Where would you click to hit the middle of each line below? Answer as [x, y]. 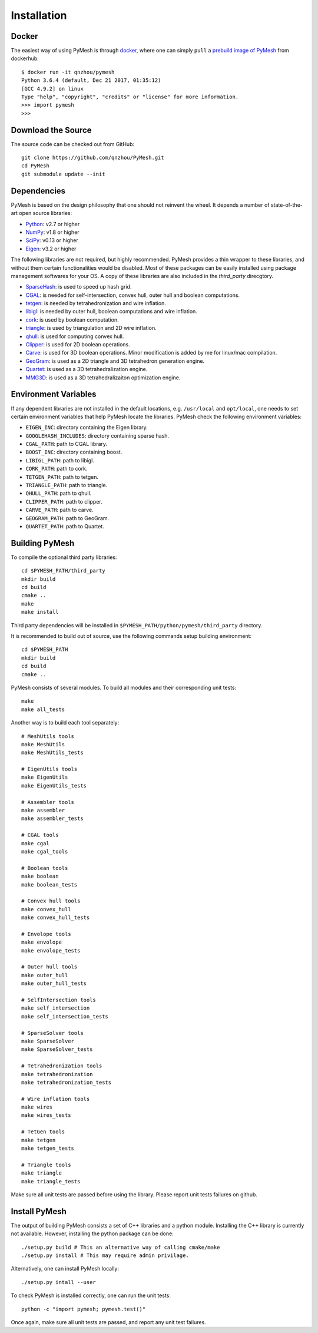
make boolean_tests [49, 884]
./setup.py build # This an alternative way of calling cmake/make [121, 1247]
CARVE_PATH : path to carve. [59, 510]
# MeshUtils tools [48, 736]
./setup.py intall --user [59, 1282]
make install [40, 612]
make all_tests [43, 709]
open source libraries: [45, 213]
